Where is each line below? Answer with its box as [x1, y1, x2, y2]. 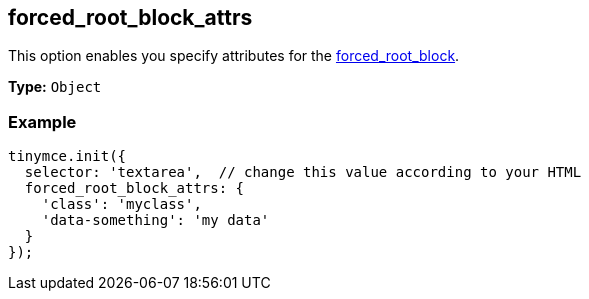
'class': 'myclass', [41, 196, 202, 213]
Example [8, 111, 77, 132]
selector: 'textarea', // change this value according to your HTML [24, 164, 582, 181]
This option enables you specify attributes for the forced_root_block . [8, 47, 460, 65]
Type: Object [8, 78, 102, 96]
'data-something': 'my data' [41, 212, 270, 229]
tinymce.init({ [8, 148, 127, 165]
